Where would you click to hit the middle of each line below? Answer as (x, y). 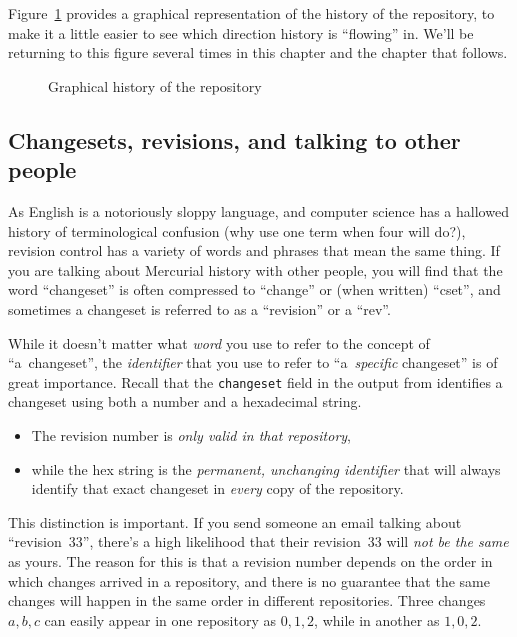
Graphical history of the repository (155, 85)
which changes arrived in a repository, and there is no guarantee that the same (249, 580)
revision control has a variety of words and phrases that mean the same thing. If (254, 250)
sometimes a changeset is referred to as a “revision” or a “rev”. (199, 308)
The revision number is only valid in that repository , (191, 434)
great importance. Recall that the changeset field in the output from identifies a (255, 381)
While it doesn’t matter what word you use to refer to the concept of (219, 342)
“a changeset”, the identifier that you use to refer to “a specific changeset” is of (253, 362)
